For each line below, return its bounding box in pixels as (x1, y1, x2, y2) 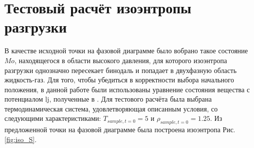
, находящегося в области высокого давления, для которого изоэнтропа (14, 55, 227, 65)
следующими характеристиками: (4, 113, 101, 123)
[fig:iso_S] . (4, 134, 37, 144)
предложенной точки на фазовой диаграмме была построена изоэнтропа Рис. (4, 124, 235, 135)
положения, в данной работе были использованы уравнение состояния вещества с (4, 84, 250, 94)
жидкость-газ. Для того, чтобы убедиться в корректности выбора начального (4, 74, 234, 85)
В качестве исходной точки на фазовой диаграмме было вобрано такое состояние (4, 45, 248, 56)
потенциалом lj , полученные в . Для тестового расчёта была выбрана (4, 94, 212, 104)
